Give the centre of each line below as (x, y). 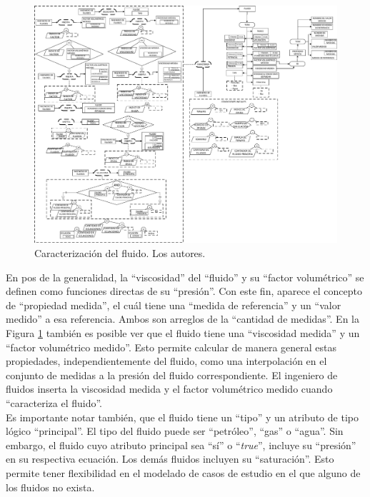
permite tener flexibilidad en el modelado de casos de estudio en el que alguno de (183, 472)
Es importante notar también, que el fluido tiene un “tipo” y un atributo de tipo (182, 417)
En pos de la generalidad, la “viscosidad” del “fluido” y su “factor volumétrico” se (185, 277)
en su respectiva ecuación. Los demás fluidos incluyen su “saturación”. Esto (170, 459)
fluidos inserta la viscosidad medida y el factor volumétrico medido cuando (169, 389)
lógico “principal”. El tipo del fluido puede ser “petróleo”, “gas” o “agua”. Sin (175, 431)
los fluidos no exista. (50, 487)
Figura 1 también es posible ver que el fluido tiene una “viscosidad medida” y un (183, 333)
